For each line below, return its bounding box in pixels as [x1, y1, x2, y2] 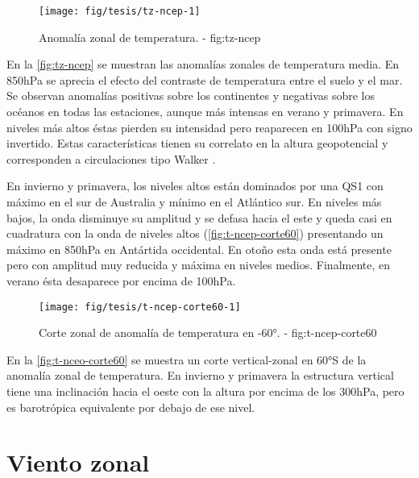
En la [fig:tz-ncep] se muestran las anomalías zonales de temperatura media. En [6, 56, 400, 73]
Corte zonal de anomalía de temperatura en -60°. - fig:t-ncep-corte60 [39, 324, 377, 341]
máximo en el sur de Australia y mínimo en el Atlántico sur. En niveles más [6, 193, 382, 210]
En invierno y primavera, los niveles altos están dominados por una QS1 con [6, 177, 384, 194]
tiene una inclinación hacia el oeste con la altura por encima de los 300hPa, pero [6, 383, 404, 399]
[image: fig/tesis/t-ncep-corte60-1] [39, 301, 241, 313]
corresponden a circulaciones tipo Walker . [6, 150, 216, 167]
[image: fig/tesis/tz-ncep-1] [39, 6, 201, 17]
